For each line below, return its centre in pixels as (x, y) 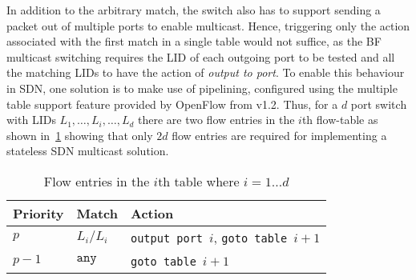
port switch (379, 104)
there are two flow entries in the (216, 120)
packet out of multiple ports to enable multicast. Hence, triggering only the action (208, 25)
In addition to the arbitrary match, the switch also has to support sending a (194, 10)
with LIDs (31, 120)
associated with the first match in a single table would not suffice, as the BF (194, 41)
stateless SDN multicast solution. (88, 151)
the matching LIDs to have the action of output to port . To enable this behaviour (206, 72)
